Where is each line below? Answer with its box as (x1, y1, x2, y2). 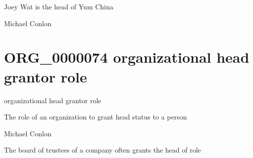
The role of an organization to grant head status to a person (4, 112, 187, 122)
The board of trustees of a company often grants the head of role (4, 145, 201, 155)
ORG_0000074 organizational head (4, 47, 250, 67)
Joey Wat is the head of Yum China (4, 1, 113, 11)
